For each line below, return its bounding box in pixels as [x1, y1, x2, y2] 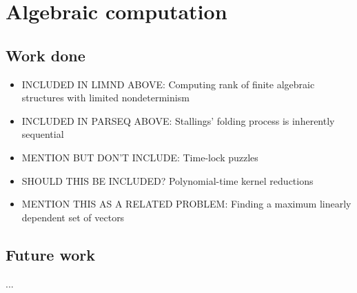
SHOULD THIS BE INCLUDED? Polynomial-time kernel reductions [21, 173, 314, 188]
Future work [6, 243, 96, 265]
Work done [6, 44, 85, 65]
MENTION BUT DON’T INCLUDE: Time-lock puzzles [21, 150, 258, 164]
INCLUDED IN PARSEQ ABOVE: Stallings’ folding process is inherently [21, 113, 335, 128]
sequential [21, 127, 64, 141]
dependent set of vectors [21, 210, 125, 224]
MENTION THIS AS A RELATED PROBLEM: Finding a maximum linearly [21, 196, 351, 211]
